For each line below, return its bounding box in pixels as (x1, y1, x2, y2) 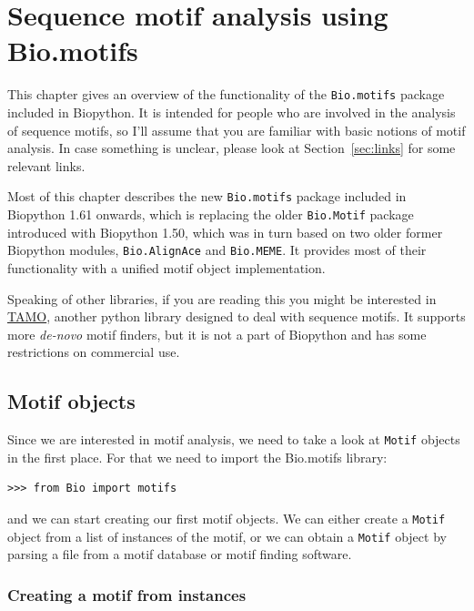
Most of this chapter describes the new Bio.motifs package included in (7, 187, 407, 206)
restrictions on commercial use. (7, 342, 180, 362)
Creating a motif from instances (7, 583, 247, 606)
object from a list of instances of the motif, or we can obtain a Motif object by (7, 526, 447, 545)
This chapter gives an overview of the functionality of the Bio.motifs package (7, 85, 445, 104)
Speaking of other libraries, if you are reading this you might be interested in (7, 289, 437, 308)
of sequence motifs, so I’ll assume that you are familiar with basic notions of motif (7, 120, 466, 139)
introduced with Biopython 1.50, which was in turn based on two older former (7, 222, 443, 241)
